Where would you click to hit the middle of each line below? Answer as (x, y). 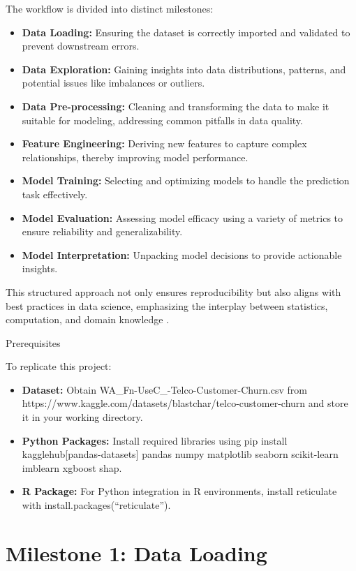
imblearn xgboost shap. (72, 467)
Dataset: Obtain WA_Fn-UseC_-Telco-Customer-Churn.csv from (164, 389)
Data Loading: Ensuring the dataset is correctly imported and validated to (186, 32)
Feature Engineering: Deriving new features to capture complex (164, 143)
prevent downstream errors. (81, 46)
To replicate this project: (59, 366)
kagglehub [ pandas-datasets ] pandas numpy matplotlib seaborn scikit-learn (180, 454)
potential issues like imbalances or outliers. (113, 83)
